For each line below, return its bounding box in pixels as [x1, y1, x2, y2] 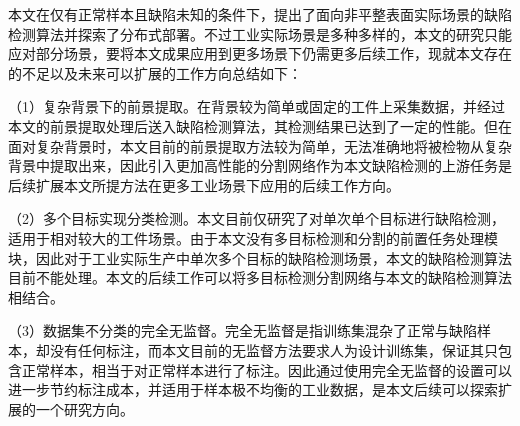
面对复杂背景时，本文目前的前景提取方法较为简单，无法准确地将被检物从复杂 [8, 135, 512, 156]
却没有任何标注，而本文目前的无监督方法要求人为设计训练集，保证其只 [35, 339, 498, 360]
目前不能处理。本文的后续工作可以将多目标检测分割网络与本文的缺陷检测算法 [8, 267, 512, 288]
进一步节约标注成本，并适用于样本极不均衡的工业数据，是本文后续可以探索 [8, 379, 498, 400]
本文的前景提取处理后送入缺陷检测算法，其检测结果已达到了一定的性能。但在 [8, 115, 512, 136]
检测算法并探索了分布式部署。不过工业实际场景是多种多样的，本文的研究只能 [8, 23, 512, 44]
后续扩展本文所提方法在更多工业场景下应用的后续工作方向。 [8, 174, 400, 195]
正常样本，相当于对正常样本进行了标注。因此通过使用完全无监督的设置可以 [21, 359, 512, 380]
